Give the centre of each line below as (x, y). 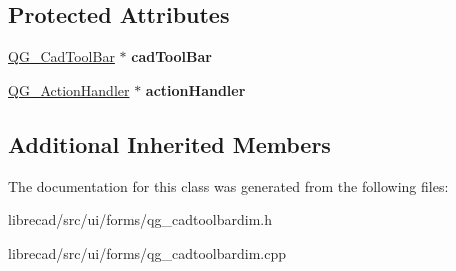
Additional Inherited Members (169, 143)
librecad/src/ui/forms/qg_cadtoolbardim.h (140, 219)
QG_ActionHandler (69, 89)
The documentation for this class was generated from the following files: (228, 185)
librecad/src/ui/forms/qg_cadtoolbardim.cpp (147, 252)
